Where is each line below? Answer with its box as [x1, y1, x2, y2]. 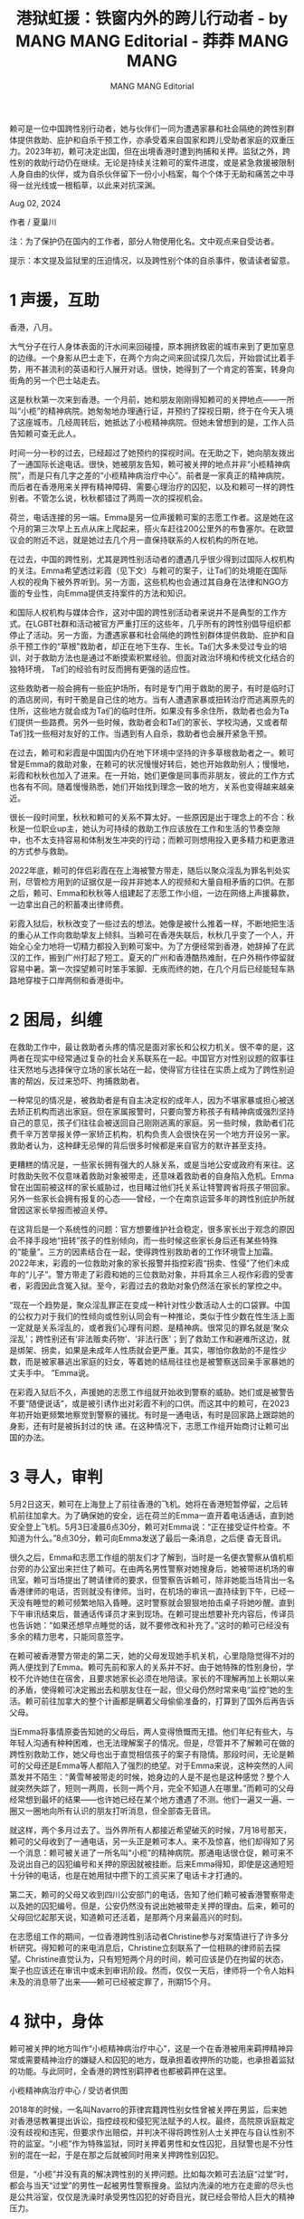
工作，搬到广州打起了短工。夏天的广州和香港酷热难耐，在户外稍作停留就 [24, 952, 295, 962]
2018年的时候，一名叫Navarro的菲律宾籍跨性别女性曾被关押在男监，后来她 [9, 2104, 288, 2115]
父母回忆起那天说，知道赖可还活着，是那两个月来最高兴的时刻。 [9, 1911, 247, 1922]
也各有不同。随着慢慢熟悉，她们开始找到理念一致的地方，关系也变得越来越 [9, 780, 287, 792]
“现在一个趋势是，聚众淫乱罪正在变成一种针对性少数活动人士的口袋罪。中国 [9, 1299, 291, 1310]
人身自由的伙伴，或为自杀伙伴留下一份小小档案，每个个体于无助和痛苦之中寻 [9, 168, 295, 179]
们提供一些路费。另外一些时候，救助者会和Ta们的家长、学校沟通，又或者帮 [9, 716, 288, 727]
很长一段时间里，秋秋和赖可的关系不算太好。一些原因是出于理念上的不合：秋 [9, 811, 295, 822]
